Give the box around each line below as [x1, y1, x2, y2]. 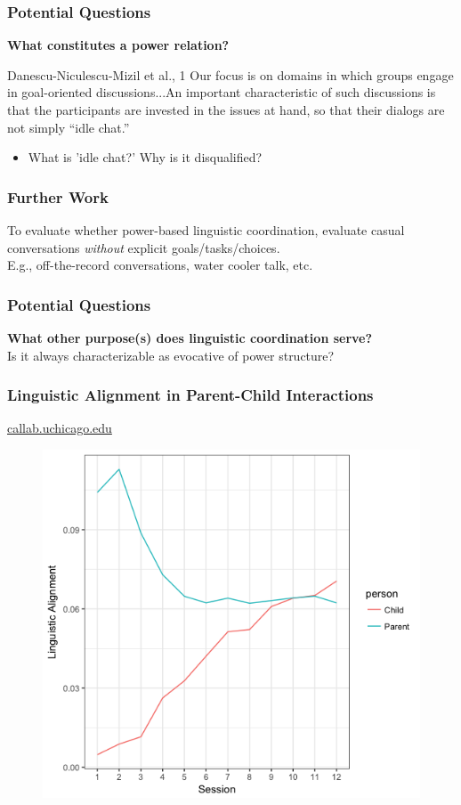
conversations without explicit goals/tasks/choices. [7, 238, 280, 256]
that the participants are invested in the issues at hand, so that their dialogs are [7, 101, 445, 118]
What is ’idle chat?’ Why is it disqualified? [28, 148, 263, 167]
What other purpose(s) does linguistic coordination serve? [7, 329, 373, 346]
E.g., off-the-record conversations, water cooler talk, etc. [7, 256, 313, 274]
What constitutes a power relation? [7, 36, 230, 54]
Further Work [7, 185, 109, 207]
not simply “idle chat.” [7, 118, 130, 136]
